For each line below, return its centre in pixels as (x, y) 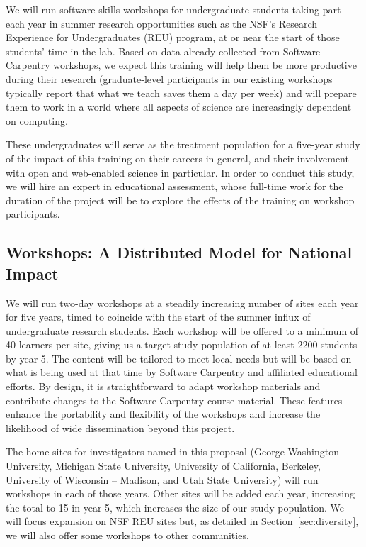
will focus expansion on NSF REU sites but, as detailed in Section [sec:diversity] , (182, 521)
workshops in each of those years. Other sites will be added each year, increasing (181, 493)
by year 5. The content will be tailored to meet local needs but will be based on (179, 358)
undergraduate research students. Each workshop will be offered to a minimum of (182, 330)
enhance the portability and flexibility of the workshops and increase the (163, 414)
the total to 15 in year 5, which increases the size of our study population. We (175, 507)
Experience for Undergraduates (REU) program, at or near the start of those (173, 37)
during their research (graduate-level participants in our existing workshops (169, 78)
